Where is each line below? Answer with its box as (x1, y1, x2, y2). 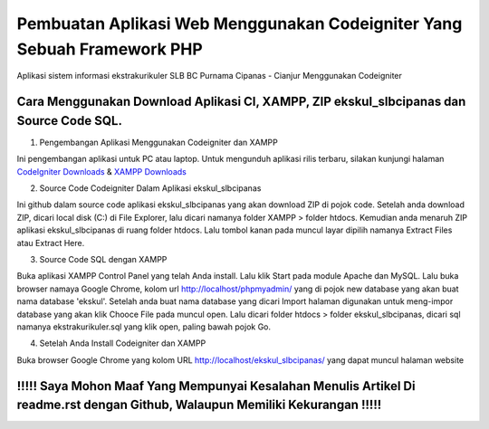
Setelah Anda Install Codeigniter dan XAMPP (39, 338, 206, 348)
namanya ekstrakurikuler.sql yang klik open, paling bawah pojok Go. (16, 321, 272, 332)
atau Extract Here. (16, 237, 85, 248)
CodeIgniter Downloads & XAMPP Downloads (16, 166, 187, 176)
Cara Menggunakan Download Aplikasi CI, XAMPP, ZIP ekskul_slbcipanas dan (16, 94, 466, 110)
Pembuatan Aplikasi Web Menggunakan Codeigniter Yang (16, 14, 463, 33)
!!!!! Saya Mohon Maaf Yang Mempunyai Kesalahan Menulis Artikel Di (16, 378, 416, 394)
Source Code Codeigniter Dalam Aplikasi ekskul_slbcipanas (39, 183, 262, 194)
